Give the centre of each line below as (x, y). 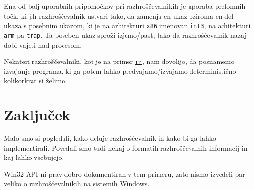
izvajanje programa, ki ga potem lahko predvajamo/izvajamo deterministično (120, 71)
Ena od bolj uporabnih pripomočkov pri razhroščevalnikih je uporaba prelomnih (125, 6)
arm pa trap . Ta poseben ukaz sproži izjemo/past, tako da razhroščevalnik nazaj (125, 35)
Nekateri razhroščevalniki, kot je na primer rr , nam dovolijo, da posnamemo (119, 61)
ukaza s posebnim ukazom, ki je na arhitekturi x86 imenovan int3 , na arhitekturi (127, 25)
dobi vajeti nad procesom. (43, 45)
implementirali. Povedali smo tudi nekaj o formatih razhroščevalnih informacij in (126, 147)
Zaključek (37, 114)
